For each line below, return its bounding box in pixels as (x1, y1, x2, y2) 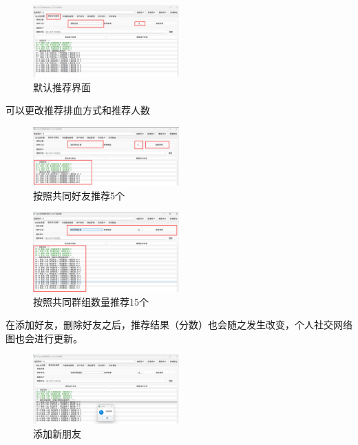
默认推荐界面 (33, 79, 91, 94)
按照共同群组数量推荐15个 (33, 294, 149, 308)
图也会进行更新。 (6, 330, 83, 345)
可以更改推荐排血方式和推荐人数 (6, 103, 150, 117)
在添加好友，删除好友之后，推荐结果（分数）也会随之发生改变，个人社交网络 (6, 317, 352, 332)
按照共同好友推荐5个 (33, 188, 125, 202)
